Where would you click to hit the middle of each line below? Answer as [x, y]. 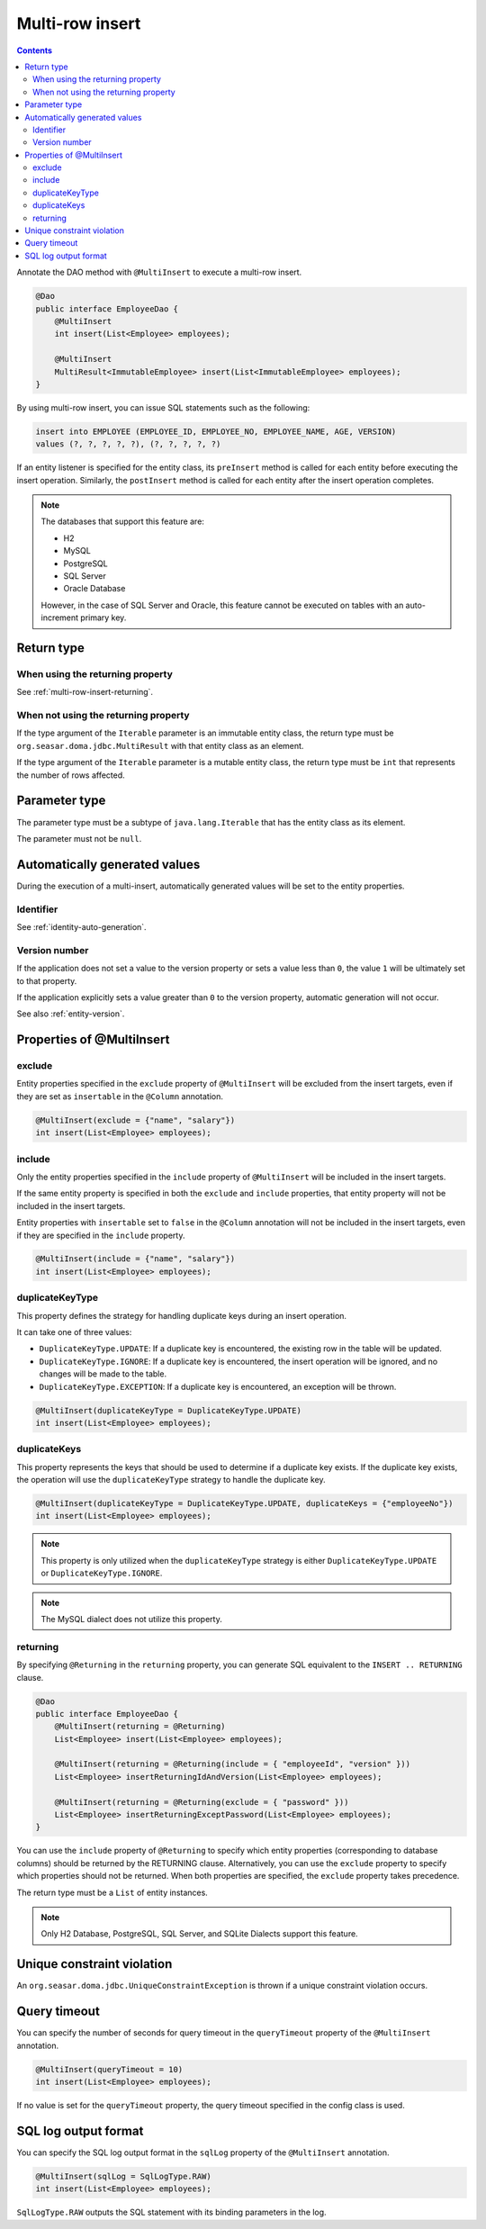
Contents [35, 50]
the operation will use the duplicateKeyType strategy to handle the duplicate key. [171, 1480]
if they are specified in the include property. [101, 1235]
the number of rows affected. [71, 775]
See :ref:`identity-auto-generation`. [82, 926]
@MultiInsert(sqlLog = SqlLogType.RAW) [123, 2176]
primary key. [103, 618]
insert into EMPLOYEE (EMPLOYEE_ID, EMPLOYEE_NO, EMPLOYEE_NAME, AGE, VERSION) [216, 431]
